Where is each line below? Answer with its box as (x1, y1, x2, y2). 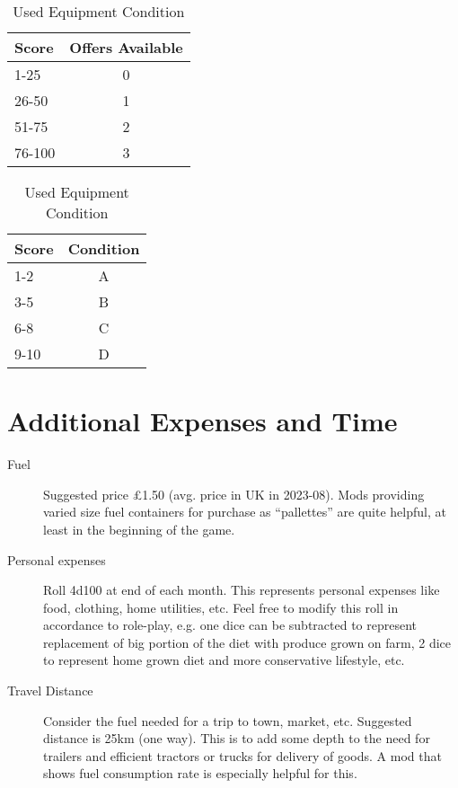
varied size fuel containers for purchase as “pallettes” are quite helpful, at (43, 502, 446, 521)
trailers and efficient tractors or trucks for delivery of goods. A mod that (43, 746, 442, 765)
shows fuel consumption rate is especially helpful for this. (43, 764, 357, 783)
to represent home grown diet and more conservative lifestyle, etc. (43, 651, 405, 669)
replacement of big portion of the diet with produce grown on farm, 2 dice (43, 633, 452, 651)
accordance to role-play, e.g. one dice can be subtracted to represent (43, 615, 418, 634)
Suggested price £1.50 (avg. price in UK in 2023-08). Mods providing (43, 484, 425, 503)
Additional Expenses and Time (7, 403, 398, 439)
